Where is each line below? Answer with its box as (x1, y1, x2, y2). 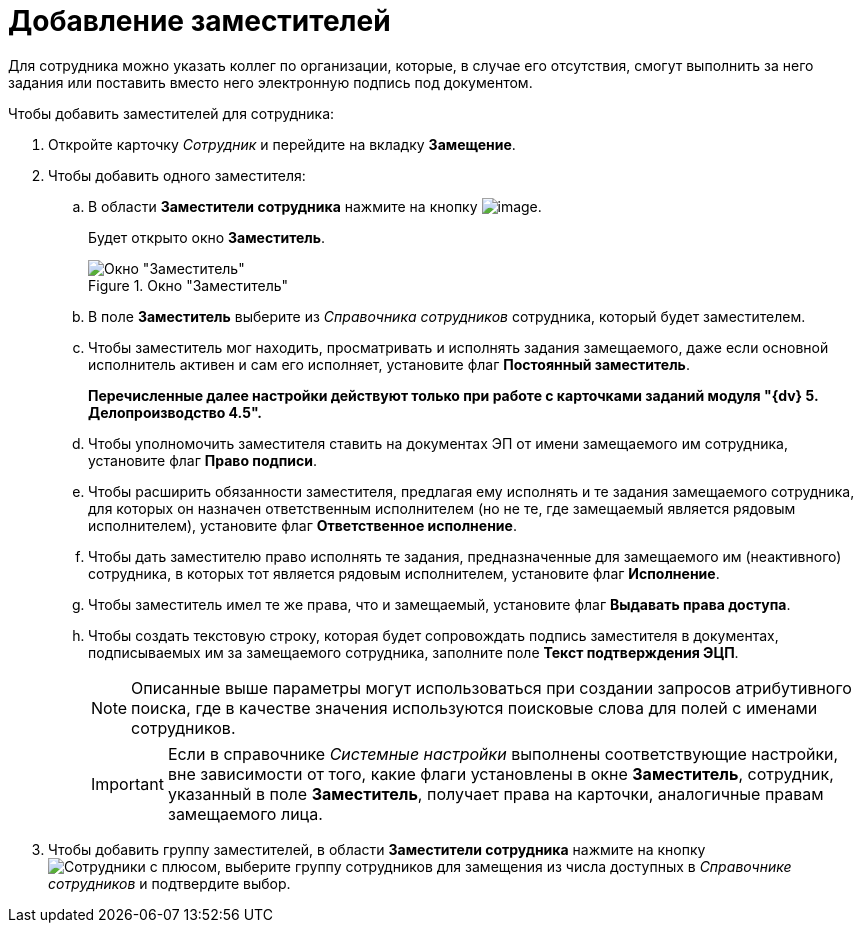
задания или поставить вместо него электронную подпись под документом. (8, 73, 533, 91)
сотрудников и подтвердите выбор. (48, 874, 291, 892)
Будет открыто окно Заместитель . (88, 228, 326, 246)
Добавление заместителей (8, 4, 391, 38)
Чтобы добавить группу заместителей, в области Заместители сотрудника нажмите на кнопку (48, 840, 706, 858)
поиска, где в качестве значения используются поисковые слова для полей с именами (131, 697, 818, 718)
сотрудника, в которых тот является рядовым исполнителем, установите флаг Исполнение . (88, 564, 720, 582)
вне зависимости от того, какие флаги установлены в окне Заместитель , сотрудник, (167, 763, 834, 784)
